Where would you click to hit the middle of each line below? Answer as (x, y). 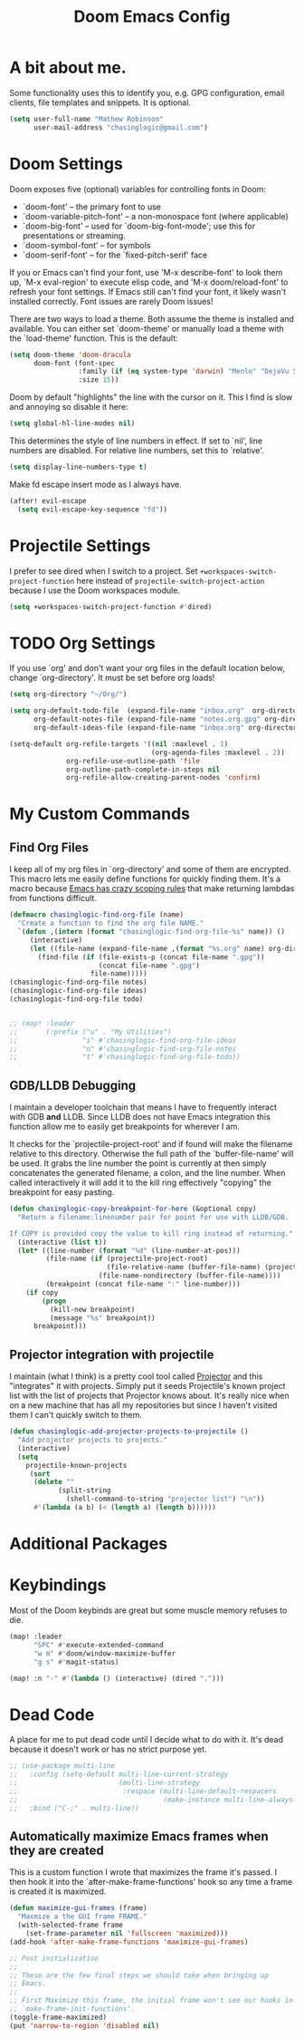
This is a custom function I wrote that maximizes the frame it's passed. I (143, 1872)
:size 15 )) (99, 380)
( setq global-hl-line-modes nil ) (72, 423)
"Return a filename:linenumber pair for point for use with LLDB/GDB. (153, 1217)
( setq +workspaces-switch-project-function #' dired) (111, 607)
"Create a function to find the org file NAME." (111, 923)
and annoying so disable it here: (69, 407)
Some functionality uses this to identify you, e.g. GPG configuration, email (147, 92)
